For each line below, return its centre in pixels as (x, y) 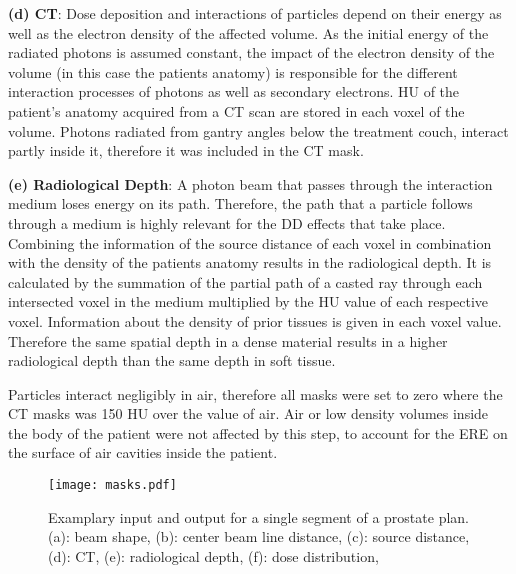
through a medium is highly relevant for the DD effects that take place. (227, 222)
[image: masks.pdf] (112, 485)
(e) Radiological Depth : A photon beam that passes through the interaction (250, 183)
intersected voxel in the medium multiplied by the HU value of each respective (248, 301)
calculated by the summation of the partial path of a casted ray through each (245, 281)
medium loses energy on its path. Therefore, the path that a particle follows (240, 203)
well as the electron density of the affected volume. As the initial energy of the (248, 32)
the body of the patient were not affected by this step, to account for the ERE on (258, 432)
